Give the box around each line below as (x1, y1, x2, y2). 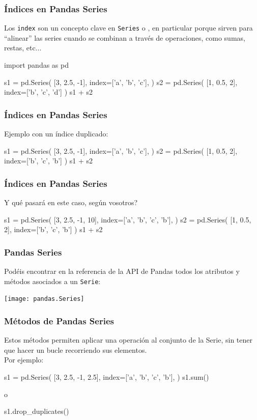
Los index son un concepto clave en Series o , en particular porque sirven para (4, 22, 253, 33)
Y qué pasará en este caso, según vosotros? (4, 197, 138, 208)
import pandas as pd (4, 60, 69, 70)
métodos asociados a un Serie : (4, 275, 101, 286)
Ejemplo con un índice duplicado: (4, 128, 108, 139)
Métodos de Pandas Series (4, 314, 114, 327)
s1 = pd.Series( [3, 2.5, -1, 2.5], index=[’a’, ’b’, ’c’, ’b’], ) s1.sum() (4, 371, 209, 382)
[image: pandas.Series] (4, 295, 84, 303)
